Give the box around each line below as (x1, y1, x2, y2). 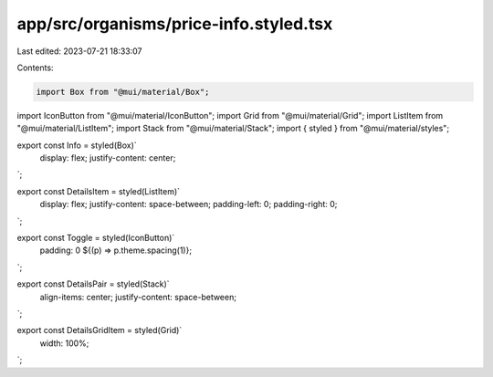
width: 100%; (39, 338, 89, 349)
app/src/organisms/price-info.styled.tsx (16, 14, 333, 34)
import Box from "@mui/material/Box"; (36, 87, 210, 97)
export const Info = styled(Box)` (16, 140, 137, 151)
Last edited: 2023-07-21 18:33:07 (16, 46, 142, 57)
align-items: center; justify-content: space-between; (39, 291, 237, 302)
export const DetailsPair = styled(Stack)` (16, 278, 170, 289)
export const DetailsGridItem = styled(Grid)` (16, 325, 183, 336)
